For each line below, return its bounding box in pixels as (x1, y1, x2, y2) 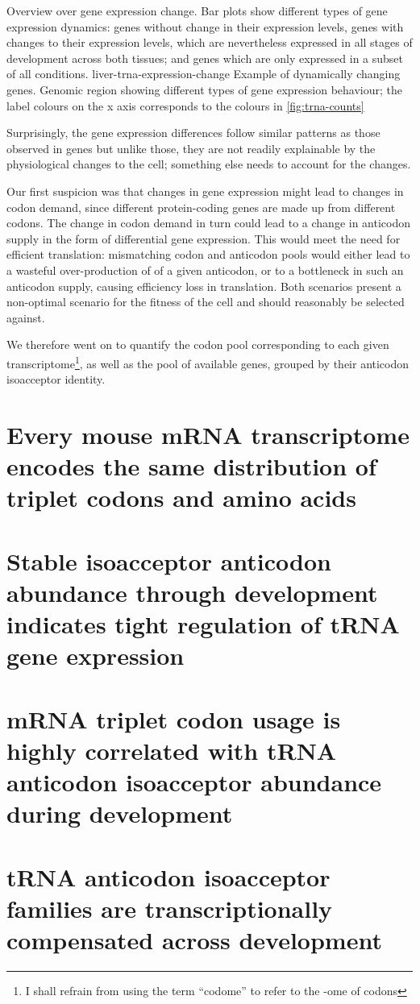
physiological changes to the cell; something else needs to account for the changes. (6, 156, 411, 172)
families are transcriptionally (6, 891, 333, 924)
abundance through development (6, 575, 378, 608)
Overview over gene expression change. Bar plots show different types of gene (6, 2, 388, 19)
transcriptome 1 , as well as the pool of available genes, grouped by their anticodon (6, 352, 410, 371)
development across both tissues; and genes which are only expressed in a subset (6, 49, 403, 66)
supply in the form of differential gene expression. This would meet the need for (6, 230, 401, 247)
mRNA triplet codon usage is (6, 702, 341, 735)
